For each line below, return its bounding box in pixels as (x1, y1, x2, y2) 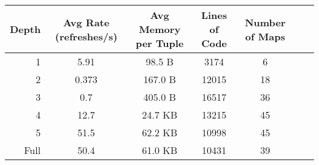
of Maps (245, 29, 285, 43)
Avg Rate (63, 15, 110, 29)
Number (245, 15, 286, 29)
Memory (139, 22, 181, 36)
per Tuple (136, 36, 184, 50)
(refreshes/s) (55, 29, 118, 43)
